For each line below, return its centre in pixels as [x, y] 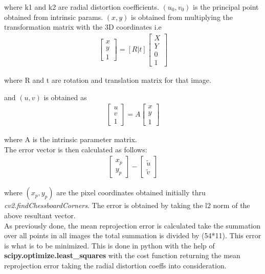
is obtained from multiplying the [182, 17]
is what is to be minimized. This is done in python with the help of [109, 245]
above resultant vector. [40, 215]
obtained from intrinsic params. [54, 17]
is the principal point [226, 7]
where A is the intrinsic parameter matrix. [71, 139]
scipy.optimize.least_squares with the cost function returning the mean [122, 255]
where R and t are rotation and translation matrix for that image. [108, 79]
